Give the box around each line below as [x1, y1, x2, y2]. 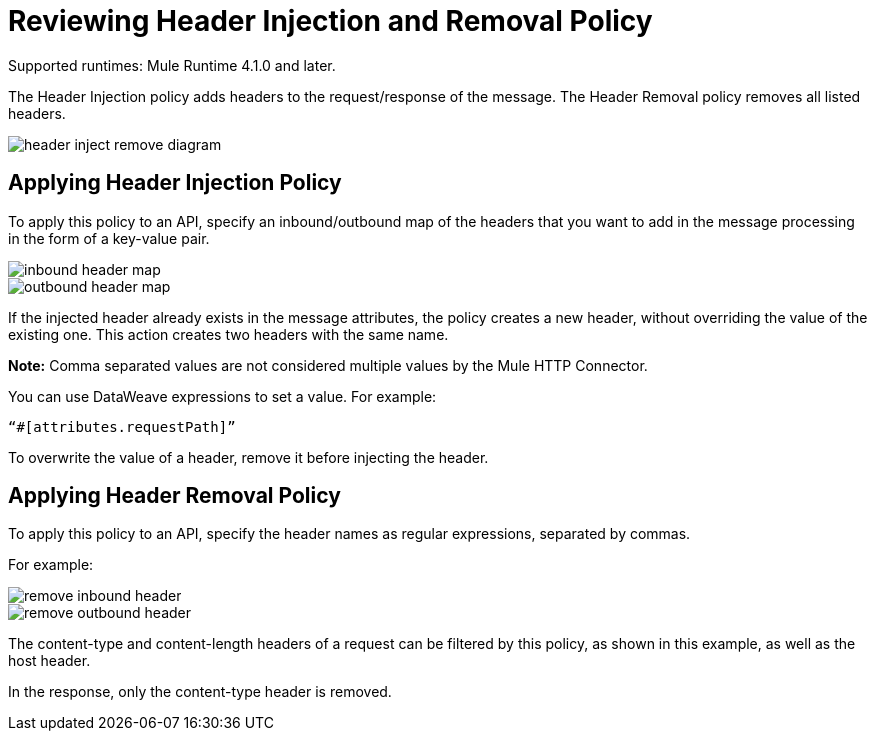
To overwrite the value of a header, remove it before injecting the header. [8, 448, 489, 466]
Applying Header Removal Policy [8, 483, 341, 509]
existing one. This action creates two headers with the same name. [8, 325, 449, 343]
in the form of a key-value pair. [8, 229, 210, 247]
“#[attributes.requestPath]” [8, 418, 236, 435]
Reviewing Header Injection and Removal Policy [8, 4, 653, 38]
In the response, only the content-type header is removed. [8, 683, 392, 701]
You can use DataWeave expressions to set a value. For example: [8, 387, 437, 405]
